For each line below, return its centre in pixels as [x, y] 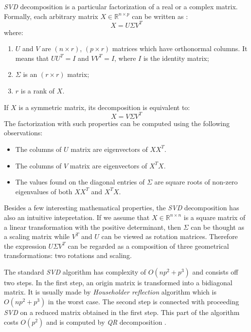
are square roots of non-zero [196, 182]
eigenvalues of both [44, 191]
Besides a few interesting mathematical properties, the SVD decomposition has [122, 208]
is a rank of [38, 91]
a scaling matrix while [37, 236]
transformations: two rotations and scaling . [68, 255]
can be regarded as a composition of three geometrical [148, 246]
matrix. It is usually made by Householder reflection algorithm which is [110, 292]
